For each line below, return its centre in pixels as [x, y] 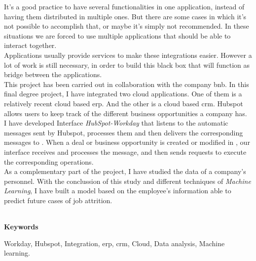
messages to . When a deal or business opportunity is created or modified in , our [127, 142]
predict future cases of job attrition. [58, 200]
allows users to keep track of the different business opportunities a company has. [126, 113]
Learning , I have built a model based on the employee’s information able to [118, 191]
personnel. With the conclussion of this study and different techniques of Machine [128, 181]
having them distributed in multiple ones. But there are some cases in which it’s [125, 16]
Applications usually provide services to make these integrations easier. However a [128, 55]
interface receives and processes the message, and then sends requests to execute [125, 152]
